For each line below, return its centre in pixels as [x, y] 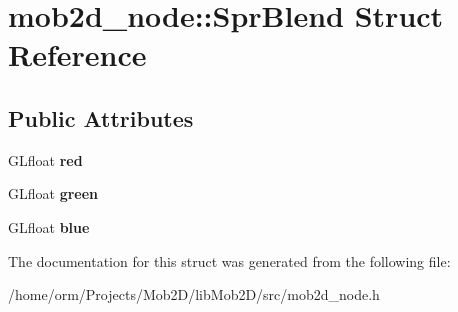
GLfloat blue [49, 226]
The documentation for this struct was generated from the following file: [229, 260]
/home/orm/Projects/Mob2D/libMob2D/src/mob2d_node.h [194, 294]
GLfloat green [53, 193]
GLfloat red [45, 159]
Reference [77, 54]
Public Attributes [101, 117]
